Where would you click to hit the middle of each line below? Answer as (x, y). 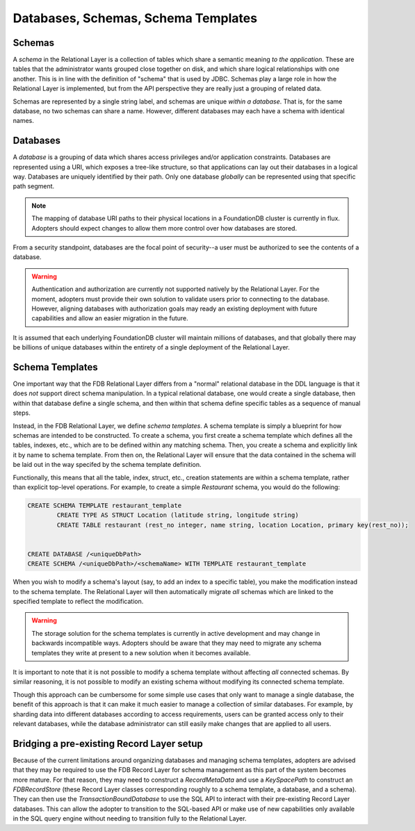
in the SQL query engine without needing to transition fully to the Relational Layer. (130, 818)
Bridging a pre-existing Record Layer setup (108, 743)
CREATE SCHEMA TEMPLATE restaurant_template (105, 505)
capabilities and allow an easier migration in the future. (110, 318)
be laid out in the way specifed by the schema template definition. (107, 465)
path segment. (34, 186)
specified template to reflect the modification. (78, 602)
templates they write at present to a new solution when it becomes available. (141, 652)
